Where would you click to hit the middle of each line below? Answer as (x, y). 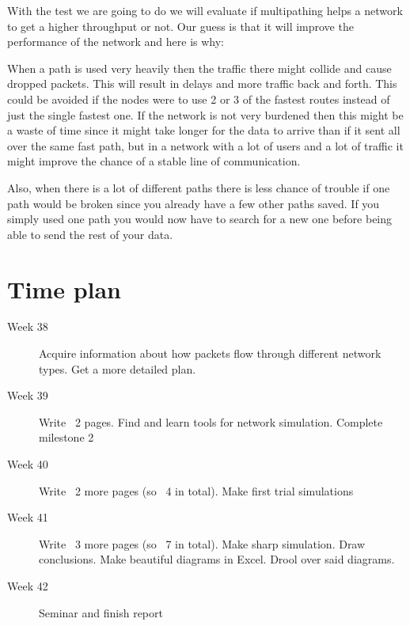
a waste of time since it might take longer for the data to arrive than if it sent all (204, 130)
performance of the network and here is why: (116, 42)
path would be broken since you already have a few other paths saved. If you (194, 203)
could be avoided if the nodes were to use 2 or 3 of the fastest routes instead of (199, 99)
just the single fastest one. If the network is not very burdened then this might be (205, 114)
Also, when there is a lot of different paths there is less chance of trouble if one (199, 187)
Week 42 (28, 585)
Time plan (65, 288)
